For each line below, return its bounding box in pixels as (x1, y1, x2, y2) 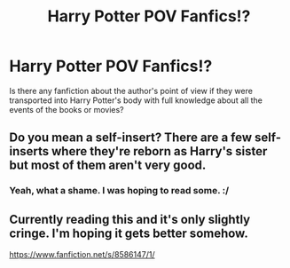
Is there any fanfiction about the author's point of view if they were (9, 85, 253, 96)
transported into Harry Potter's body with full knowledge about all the (9, 95, 263, 106)
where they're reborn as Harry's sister (51, 144, 268, 159)
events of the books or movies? (9, 104, 124, 114)
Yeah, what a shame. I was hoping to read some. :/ (9, 185, 230, 197)
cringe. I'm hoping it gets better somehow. (9, 225, 248, 240)
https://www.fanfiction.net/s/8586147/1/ (9, 249, 155, 260)
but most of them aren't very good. (9, 158, 207, 173)
